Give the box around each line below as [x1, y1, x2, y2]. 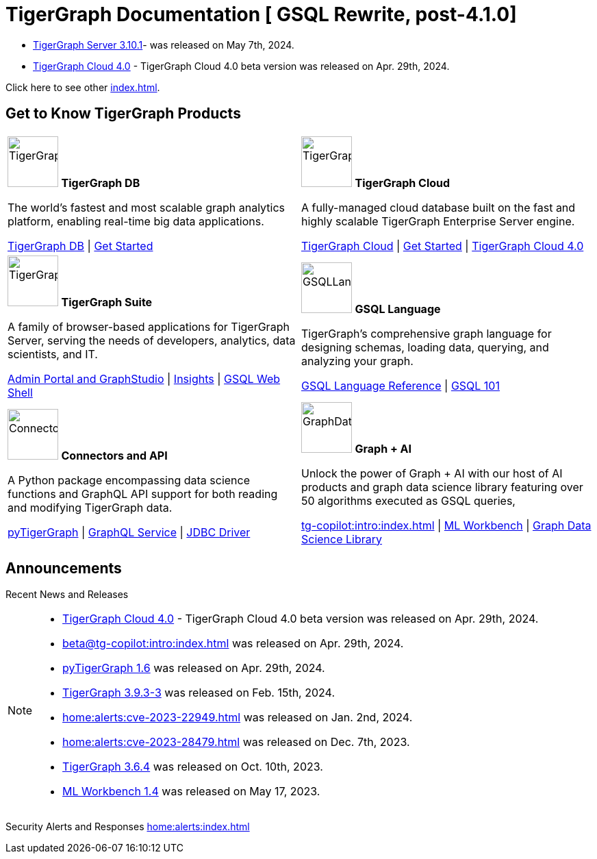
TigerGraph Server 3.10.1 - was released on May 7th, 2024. [33, 38, 294, 51]
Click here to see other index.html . [5, 81, 160, 93]
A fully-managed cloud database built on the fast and [301, 200, 576, 214]
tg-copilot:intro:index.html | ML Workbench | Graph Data [301, 518, 592, 532]
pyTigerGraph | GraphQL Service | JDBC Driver [8, 525, 251, 539]
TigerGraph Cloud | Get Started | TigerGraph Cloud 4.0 [301, 238, 584, 253]
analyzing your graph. [301, 353, 414, 368]
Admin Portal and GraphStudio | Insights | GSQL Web [8, 371, 281, 386]
